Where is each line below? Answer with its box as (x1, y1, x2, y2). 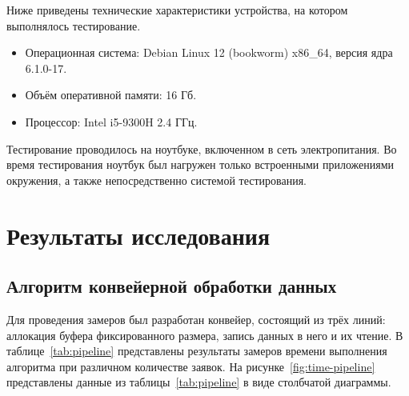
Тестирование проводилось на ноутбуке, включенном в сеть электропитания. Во (6, 140, 397, 157)
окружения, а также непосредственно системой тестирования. (6, 171, 307, 188)
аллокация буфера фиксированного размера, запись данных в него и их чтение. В (6, 326, 403, 343)
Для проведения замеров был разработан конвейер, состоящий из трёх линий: (6, 310, 386, 327)
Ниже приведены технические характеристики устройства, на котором (6, 2, 348, 18)
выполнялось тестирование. (6, 17, 141, 34)
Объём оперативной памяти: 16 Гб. (25, 86, 197, 103)
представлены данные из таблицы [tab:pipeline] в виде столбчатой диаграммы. (6, 374, 391, 390)
